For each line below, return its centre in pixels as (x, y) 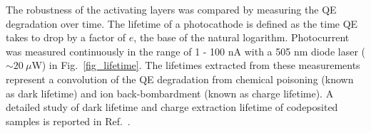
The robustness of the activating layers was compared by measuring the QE (171, 9)
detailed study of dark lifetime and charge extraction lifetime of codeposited (172, 107)
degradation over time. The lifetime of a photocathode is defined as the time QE (182, 23)
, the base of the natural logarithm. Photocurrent (242, 37)
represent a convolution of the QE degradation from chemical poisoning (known (180, 79)
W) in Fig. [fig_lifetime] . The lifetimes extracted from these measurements (196, 65)
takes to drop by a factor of (66, 37)
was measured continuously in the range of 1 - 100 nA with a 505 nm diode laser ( (185, 51)
